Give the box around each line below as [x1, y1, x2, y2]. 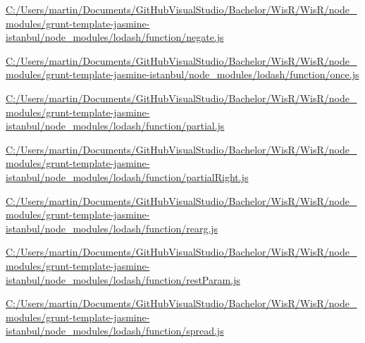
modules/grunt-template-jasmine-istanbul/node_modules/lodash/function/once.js [6, 67, 359, 82]
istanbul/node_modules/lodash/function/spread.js [6, 323, 224, 338]
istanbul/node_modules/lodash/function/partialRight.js [6, 169, 249, 184]
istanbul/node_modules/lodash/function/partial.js [6, 118, 225, 133]
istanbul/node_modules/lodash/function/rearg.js [6, 220, 218, 235]
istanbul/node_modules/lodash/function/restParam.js [6, 272, 240, 287]
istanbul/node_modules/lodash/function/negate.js [6, 30, 224, 44]
